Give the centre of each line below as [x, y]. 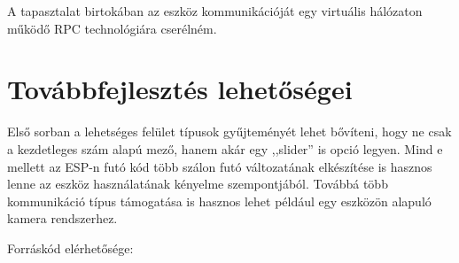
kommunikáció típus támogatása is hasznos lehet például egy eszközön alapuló [219, 201]
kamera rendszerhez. [62, 218]
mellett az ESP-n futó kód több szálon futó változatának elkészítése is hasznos [220, 166]
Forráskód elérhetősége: [70, 248]
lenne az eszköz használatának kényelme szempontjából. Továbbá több [198, 184]
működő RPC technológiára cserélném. [112, 28]
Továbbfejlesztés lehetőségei [180, 89]
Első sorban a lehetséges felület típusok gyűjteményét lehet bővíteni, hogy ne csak [229, 131]
